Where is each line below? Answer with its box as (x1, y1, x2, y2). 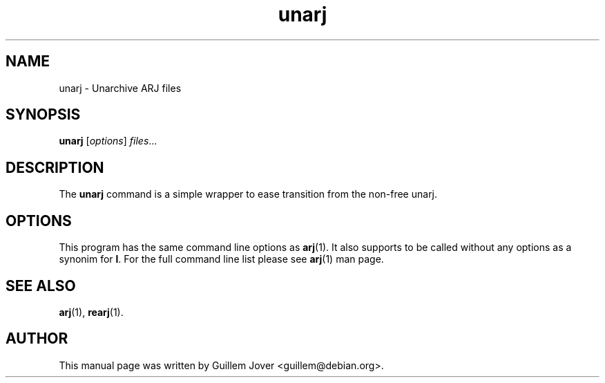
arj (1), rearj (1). (59, 306, 124, 318)
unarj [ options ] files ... (59, 135, 157, 147)
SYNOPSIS (6, 106, 81, 124)
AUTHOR (6, 330, 68, 348)
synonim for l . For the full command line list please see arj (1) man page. (59, 253, 384, 265)
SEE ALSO (6, 277, 76, 295)
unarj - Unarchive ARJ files (59, 82, 182, 94)
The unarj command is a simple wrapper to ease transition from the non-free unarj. (59, 188, 438, 200)
